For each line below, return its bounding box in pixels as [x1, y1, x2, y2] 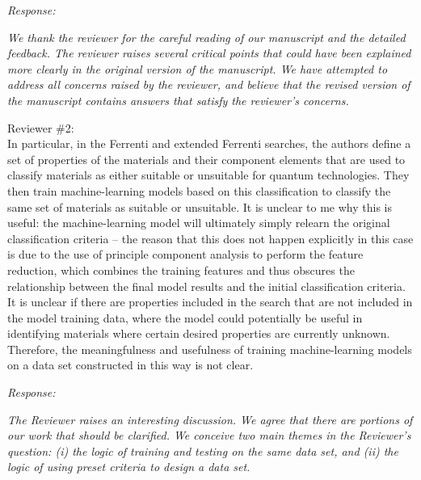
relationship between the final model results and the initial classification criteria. [7, 277, 406, 294]
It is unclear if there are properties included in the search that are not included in [7, 293, 413, 310]
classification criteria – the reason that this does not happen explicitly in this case [7, 229, 414, 246]
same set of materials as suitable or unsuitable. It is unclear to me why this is [7, 198, 392, 215]
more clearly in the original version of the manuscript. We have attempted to [7, 60, 388, 77]
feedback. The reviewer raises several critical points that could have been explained [7, 44, 411, 61]
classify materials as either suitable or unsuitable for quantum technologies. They [7, 166, 410, 183]
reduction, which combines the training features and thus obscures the [7, 261, 355, 278]
